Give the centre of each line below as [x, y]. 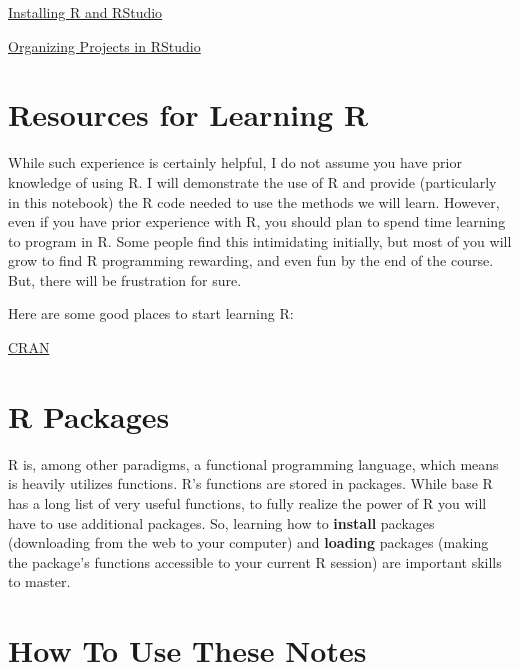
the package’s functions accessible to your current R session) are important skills [255, 561]
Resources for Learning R [188, 114]
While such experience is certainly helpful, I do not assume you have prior [235, 162]
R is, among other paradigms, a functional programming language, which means [253, 463]
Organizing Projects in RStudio [104, 45]
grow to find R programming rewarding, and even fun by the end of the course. [251, 260]
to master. [39, 581]
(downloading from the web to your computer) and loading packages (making [248, 542]
